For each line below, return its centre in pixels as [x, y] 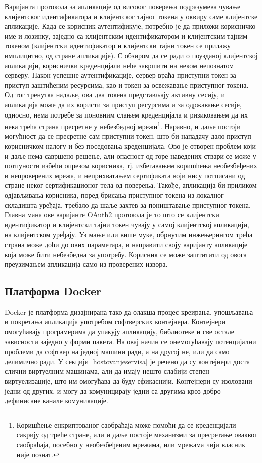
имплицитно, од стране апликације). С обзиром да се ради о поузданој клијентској [131, 55]
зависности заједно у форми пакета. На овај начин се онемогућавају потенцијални [130, 341]
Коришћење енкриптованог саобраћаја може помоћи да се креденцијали [126, 425]
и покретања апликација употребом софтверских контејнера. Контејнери [115, 322]
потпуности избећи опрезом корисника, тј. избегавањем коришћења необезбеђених [131, 165]
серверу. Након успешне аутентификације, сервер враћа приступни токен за [120, 75]
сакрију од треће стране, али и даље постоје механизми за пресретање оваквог [137, 435]
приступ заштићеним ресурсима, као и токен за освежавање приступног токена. [127, 85]
